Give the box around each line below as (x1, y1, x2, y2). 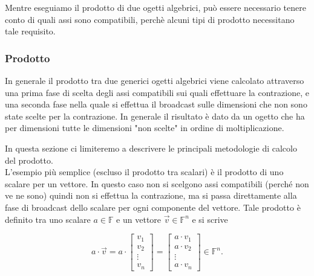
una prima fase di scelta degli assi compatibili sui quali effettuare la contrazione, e (5, 86, 309, 98)
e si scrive (192, 213, 228, 225)
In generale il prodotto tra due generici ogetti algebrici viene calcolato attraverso (5, 74, 304, 86)
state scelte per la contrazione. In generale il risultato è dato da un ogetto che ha (5, 109, 305, 122)
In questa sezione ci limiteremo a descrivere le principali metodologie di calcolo (5, 141, 297, 154)
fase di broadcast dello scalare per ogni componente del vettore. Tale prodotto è (5, 201, 301, 213)
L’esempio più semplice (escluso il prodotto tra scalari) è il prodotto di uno (5, 165, 284, 178)
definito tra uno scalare (5, 213, 91, 225)
